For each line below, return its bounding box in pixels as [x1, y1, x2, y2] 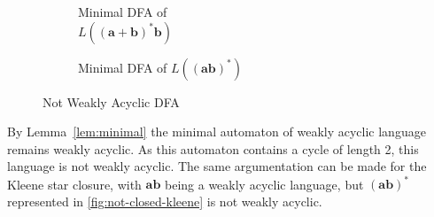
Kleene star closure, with [7, 174, 142, 193]
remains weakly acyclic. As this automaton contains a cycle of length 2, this [7, 139, 419, 158]
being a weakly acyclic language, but [165, 174, 364, 193]
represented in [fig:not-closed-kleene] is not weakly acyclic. [7, 192, 322, 211]
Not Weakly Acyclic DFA [43, 92, 180, 111]
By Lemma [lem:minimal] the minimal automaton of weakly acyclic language [7, 122, 426, 141]
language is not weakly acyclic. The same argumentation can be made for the [7, 157, 427, 175]
